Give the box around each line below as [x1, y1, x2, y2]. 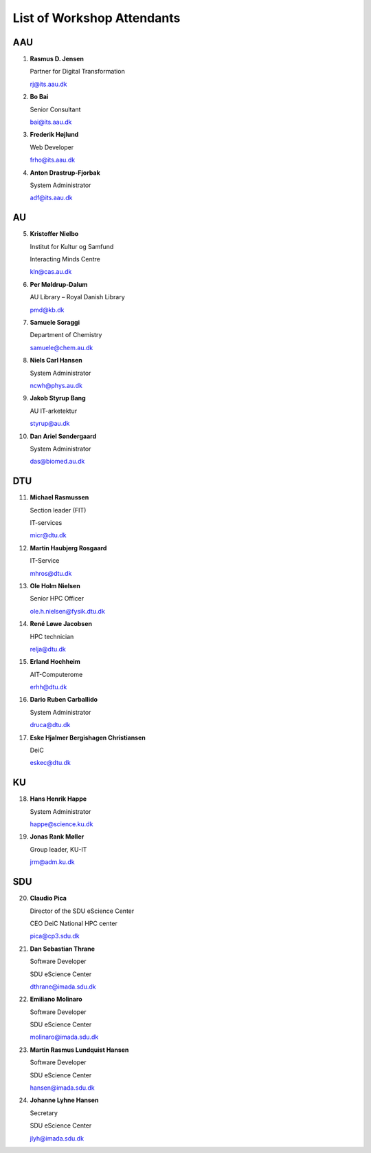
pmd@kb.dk [30, 305, 65, 314]
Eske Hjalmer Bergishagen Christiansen [30, 733, 146, 742]
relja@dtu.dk [30, 645, 67, 653]
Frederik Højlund [30, 131, 79, 139]
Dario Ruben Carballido [30, 696, 98, 704]
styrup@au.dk [30, 420, 70, 428]
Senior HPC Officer [30, 594, 85, 603]
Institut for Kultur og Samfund [30, 242, 114, 250]
